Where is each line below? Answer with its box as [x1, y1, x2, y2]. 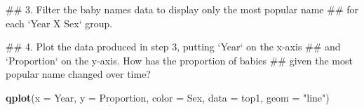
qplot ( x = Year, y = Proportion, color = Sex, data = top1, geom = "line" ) [6, 90, 330, 104]
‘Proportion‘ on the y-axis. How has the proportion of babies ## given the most [6, 53, 353, 67]
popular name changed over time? [6, 67, 151, 81]
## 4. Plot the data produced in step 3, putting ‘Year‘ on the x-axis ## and [6, 39, 341, 54]
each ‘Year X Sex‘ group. [6, 15, 113, 30]
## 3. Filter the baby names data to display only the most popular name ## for [6, 2, 358, 16]
